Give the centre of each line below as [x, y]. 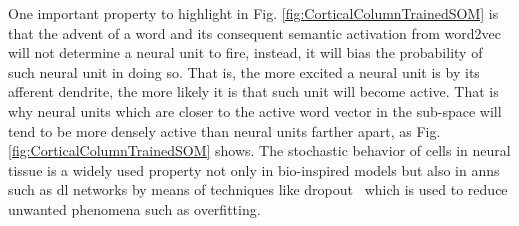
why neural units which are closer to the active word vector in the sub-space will [255, 110]
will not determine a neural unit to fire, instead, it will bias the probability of [245, 52]
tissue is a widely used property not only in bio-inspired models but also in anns [254, 169]
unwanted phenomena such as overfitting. [134, 208]
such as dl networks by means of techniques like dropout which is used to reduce [258, 189]
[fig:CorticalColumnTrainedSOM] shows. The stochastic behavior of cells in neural [259, 150]
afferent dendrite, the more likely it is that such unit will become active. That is [253, 91]
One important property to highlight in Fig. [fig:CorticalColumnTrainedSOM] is [253, 13]
